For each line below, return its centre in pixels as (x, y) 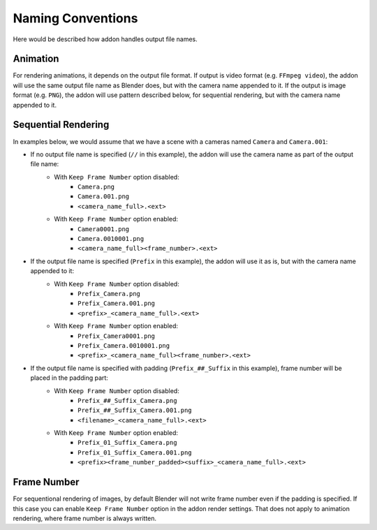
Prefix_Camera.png (109, 294)
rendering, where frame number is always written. (85, 518)
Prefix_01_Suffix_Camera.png (127, 443)
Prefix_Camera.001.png (117, 303)
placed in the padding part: (69, 378)
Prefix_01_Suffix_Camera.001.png (135, 452)
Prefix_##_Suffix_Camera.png (127, 400)
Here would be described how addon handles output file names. (105, 39)
